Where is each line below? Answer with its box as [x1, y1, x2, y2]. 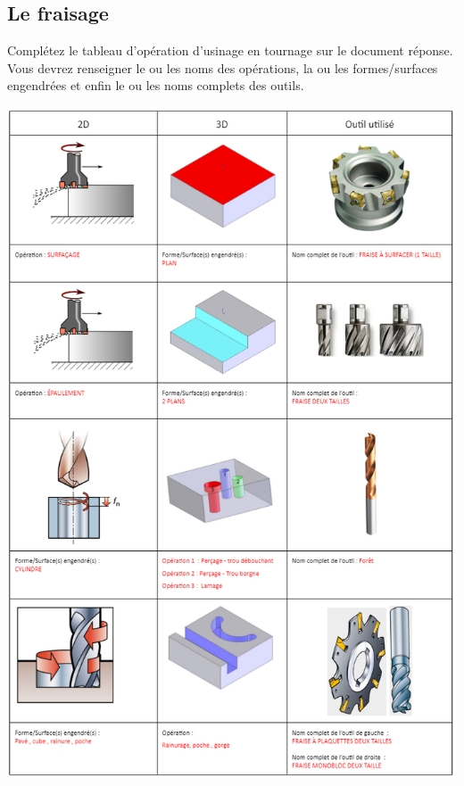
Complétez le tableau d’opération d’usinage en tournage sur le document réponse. [7, 41, 453, 60]
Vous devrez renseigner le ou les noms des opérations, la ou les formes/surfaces [7, 58, 438, 77]
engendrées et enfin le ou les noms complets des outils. [7, 76, 304, 95]
